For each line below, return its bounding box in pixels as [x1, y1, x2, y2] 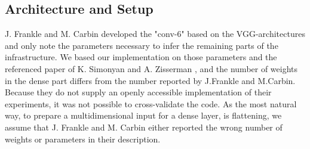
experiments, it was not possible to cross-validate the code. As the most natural [5, 97, 297, 110]
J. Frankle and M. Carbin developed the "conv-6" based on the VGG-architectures [5, 27, 305, 40]
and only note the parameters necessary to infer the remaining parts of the [5, 39, 278, 51]
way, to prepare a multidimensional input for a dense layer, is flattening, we [5, 109, 282, 122]
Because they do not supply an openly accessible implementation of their [5, 86, 272, 98]
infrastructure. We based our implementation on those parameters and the [5, 51, 277, 63]
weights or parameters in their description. [5, 132, 161, 145]
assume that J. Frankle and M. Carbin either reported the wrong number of [5, 120, 283, 133]
